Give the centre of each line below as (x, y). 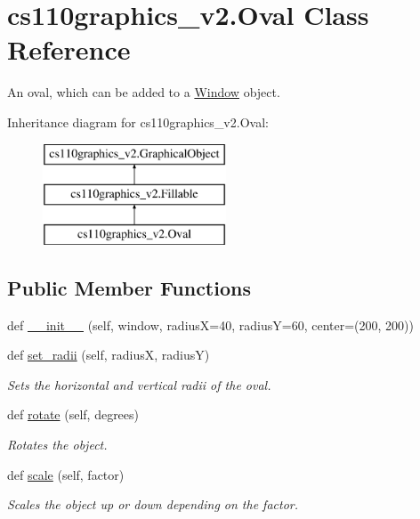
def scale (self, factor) (66, 474)
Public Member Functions (129, 287)
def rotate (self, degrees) (73, 414)
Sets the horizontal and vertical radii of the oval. (139, 384)
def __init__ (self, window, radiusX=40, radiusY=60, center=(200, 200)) (210, 324)
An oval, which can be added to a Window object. (144, 92)
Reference (69, 49)
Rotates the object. (57, 445)
